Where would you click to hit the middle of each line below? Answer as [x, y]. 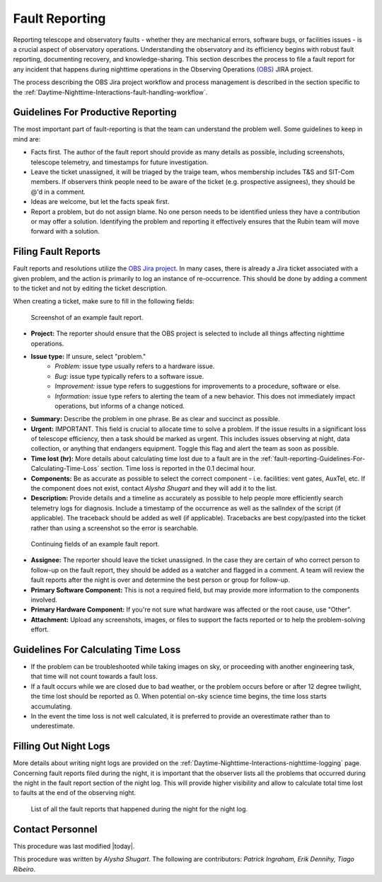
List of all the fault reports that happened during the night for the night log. [139, 809]
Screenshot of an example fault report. [87, 317]
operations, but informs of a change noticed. [120, 406]
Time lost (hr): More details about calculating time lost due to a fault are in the [145, 458]
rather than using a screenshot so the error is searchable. [115, 528]
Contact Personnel [55, 829]
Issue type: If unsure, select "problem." [88, 356]
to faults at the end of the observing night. [75, 793]
